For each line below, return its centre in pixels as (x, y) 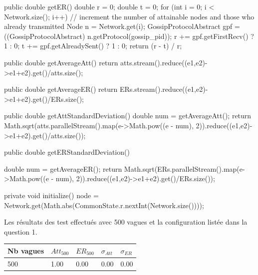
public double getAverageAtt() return (61, 62)
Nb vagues (26, 250)
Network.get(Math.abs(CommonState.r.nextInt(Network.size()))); (104, 205)
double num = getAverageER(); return (63, 168)
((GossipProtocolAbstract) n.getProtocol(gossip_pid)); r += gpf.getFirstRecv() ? (129, 36)
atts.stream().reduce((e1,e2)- (164, 62)
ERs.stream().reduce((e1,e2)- (164, 89)
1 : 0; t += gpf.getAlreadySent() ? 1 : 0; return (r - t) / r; (93, 46)
